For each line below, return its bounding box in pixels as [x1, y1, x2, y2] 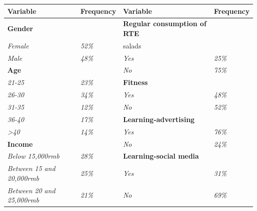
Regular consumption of [123, 18, 207, 29]
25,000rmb [7, 195, 39, 205]
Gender [7, 23, 33, 34]
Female [7, 40, 29, 50]
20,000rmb [7, 172, 39, 183]
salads [123, 40, 141, 50]
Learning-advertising [123, 114, 195, 124]
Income [7, 138, 33, 149]
